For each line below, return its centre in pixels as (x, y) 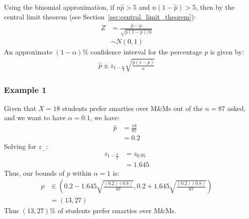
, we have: (105, 118)
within (82, 173)
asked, (236, 108)
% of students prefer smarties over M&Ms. (113, 210)
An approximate (28, 52)
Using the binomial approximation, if (59, 7)
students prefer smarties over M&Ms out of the (133, 108)
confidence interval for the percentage (146, 52)
